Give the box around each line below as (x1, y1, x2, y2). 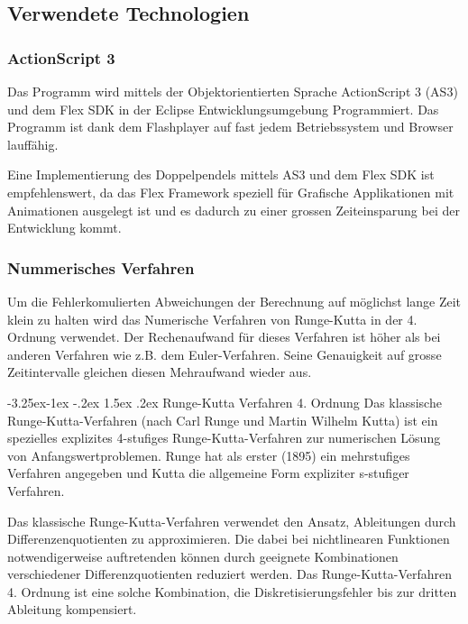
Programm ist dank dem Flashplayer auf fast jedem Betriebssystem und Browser (7, 117, 454, 136)
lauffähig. (7, 134, 59, 153)
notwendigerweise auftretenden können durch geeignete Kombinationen (7, 546, 399, 565)
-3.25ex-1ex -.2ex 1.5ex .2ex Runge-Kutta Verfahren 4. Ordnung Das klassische (7, 392, 442, 411)
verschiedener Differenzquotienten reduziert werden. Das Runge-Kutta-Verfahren (7, 564, 452, 583)
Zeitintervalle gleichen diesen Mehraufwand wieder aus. (7, 362, 312, 381)
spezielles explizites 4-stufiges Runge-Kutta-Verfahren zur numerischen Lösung (7, 428, 441, 447)
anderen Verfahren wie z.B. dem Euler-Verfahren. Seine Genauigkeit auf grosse (7, 344, 442, 363)
